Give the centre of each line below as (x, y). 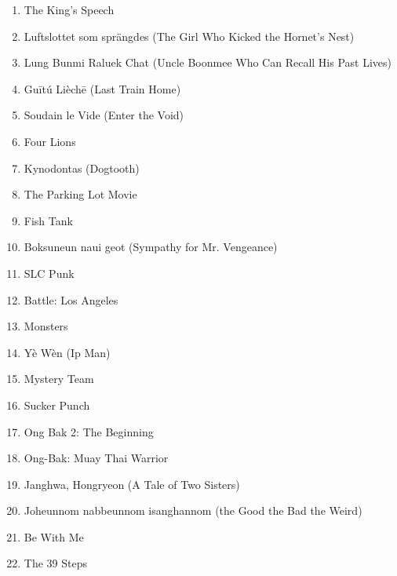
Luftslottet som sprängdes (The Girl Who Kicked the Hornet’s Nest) (189, 36)
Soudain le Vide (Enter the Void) (104, 115)
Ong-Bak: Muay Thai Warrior (96, 458)
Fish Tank (48, 220)
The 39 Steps (55, 563)
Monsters (46, 326)
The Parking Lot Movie (80, 194)
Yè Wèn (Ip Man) (67, 352)
